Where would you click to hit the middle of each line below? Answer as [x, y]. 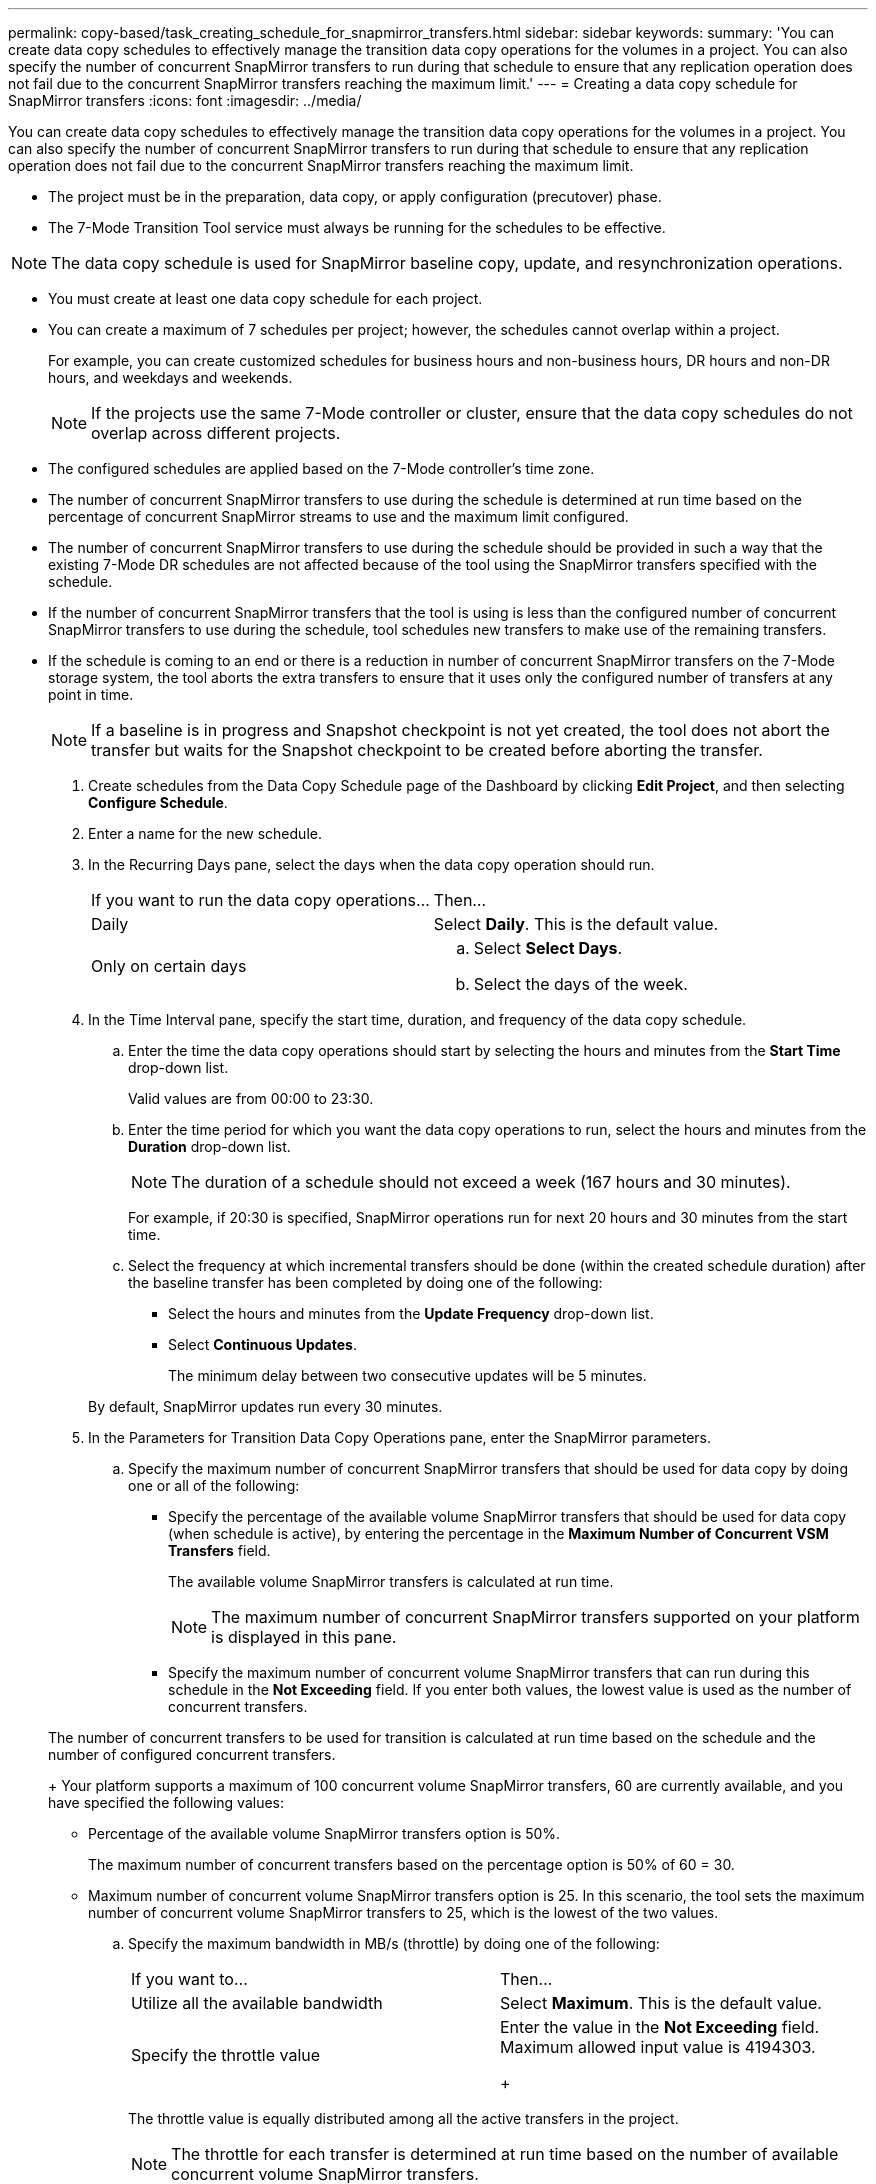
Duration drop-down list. [209, 1146]
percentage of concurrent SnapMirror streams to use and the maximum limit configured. [338, 516]
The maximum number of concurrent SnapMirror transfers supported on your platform [535, 1617]
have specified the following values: [166, 1802]
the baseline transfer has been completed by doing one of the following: [365, 1282]
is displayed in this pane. [304, 1637]
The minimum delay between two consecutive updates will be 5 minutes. [407, 1375]
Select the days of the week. [580, 984]
